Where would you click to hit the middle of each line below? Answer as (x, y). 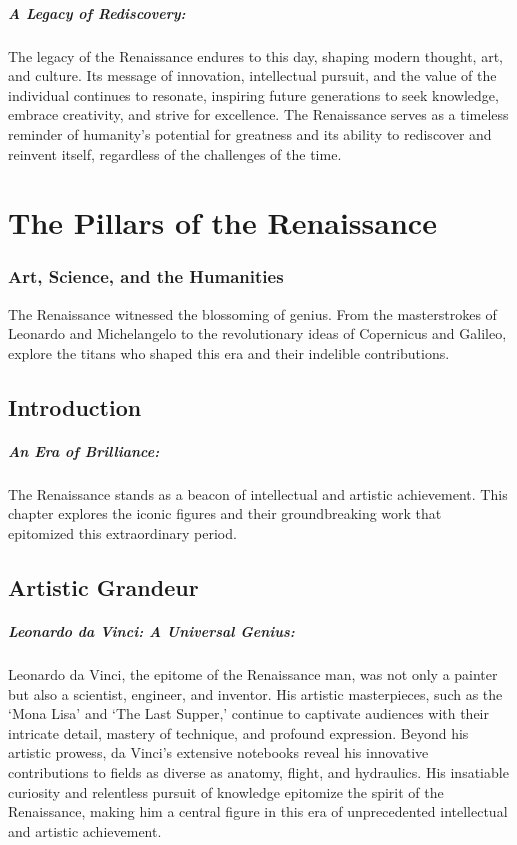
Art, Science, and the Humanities (146, 276)
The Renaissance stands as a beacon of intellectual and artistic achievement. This (258, 493)
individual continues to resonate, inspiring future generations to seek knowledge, (253, 94)
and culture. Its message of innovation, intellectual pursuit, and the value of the (252, 75)
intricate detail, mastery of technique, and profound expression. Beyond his (238, 732)
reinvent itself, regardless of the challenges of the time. (175, 153)
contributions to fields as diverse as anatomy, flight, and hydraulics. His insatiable (258, 771)
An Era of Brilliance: (84, 450)
